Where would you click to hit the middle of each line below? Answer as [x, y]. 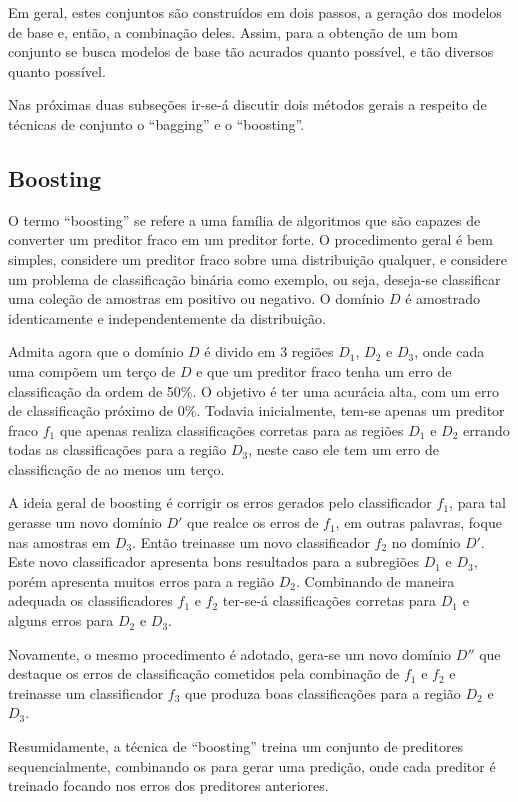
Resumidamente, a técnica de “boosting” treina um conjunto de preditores [236, 746]
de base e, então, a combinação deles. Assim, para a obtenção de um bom [233, 31]
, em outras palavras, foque [418, 522]
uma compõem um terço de [92, 370]
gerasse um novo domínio [85, 522]
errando [486, 429]
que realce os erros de [253, 522]
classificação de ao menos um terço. [116, 468]
